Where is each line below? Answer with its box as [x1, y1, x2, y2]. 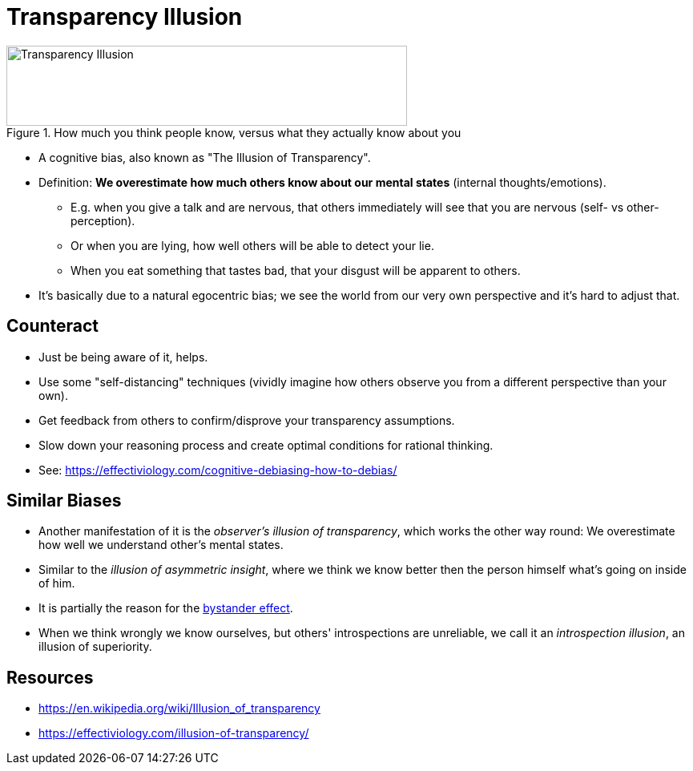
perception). [71, 213, 135, 228]
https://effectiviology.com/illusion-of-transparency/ [38, 726, 309, 741]
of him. [38, 576, 75, 591]
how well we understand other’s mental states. [38, 538, 284, 552]
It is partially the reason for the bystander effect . [38, 601, 293, 616]
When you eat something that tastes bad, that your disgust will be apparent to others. [71, 263, 521, 277]
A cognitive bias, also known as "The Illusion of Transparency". [38, 150, 371, 164]
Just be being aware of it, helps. [38, 349, 208, 364]
